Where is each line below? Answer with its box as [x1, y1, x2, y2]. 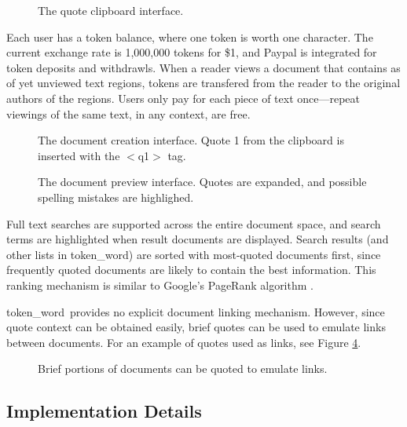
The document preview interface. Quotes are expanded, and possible [38, 173, 367, 190]
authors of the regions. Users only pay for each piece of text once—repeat [6, 89, 361, 106]
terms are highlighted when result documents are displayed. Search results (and [6, 231, 389, 247]
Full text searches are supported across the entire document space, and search [6, 215, 381, 232]
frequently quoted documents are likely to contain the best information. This [6, 261, 376, 278]
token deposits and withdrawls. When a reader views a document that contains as [6, 59, 401, 75]
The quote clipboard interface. [38, 2, 184, 18]
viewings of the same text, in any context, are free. [6, 105, 251, 122]
